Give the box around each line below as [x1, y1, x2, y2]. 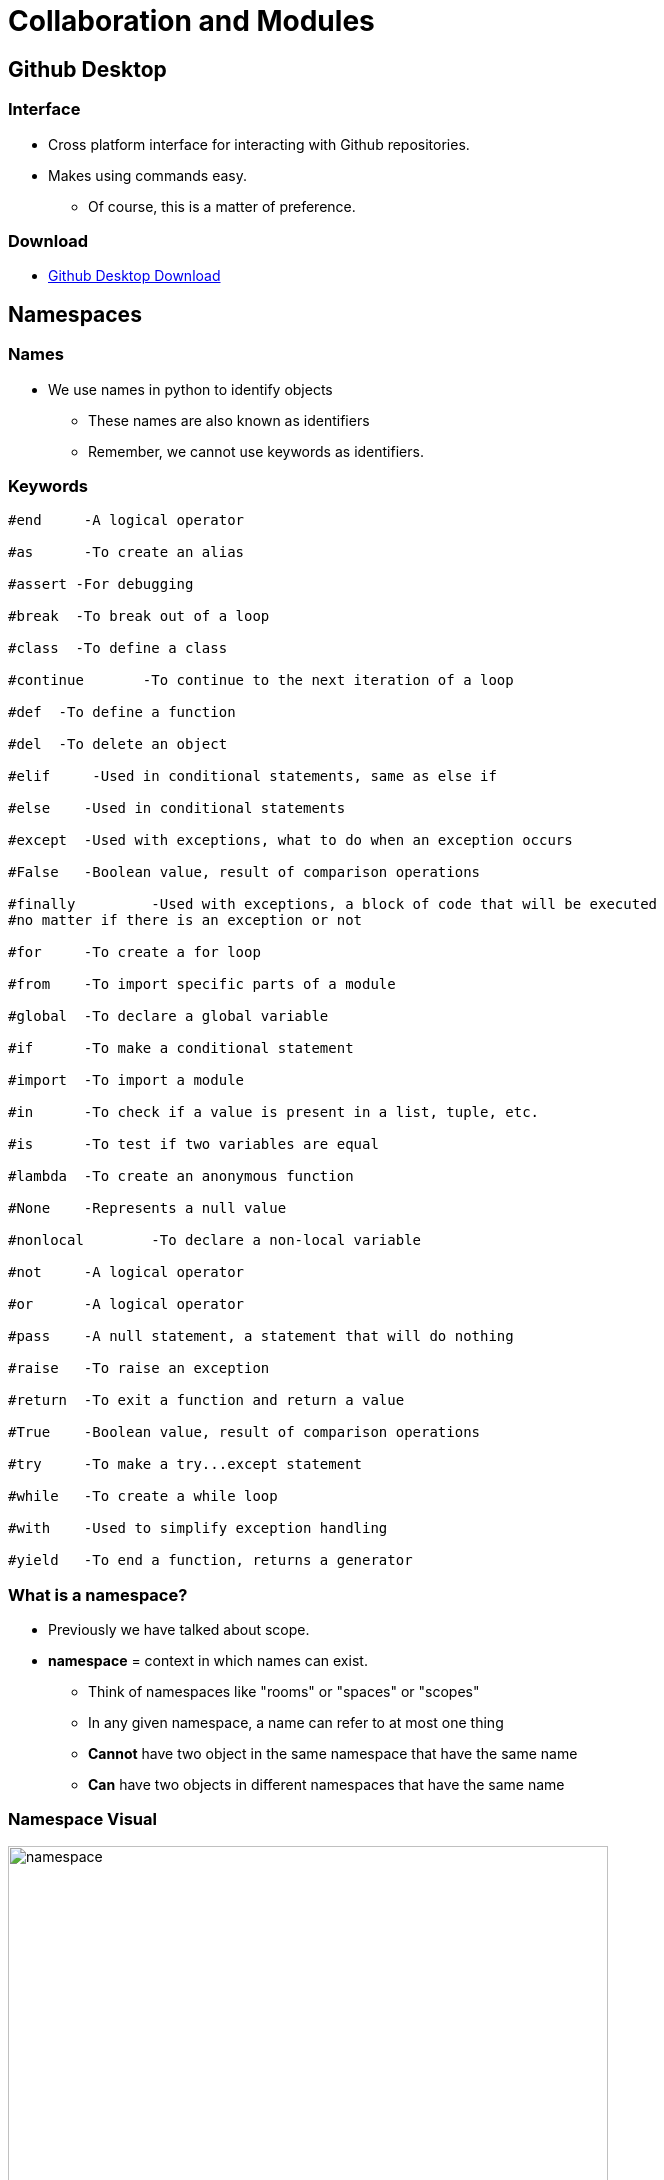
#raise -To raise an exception [8, 1360, 270, 1377]
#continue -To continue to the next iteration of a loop [8, 672, 514, 689]
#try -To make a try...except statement [8, 1456, 363, 1473]
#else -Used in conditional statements [8, 800, 346, 817]
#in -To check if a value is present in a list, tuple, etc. [8, 1104, 540, 1121]
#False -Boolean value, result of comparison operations [8, 864, 481, 881]
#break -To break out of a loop [8, 608, 270, 625]
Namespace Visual [8, 1809, 157, 1830]
